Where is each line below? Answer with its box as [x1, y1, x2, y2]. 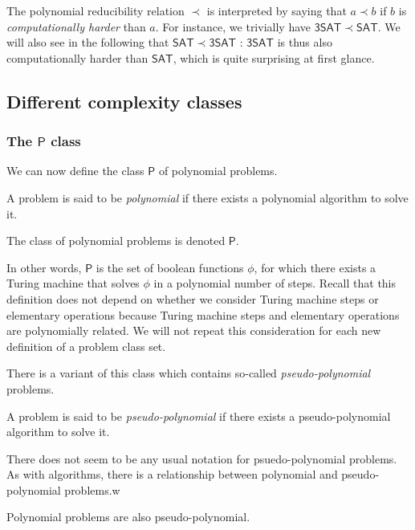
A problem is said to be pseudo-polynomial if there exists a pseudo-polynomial [6, 407, 391, 424]
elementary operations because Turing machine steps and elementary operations [6, 306, 400, 323]
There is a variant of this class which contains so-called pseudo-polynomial [6, 365, 371, 381]
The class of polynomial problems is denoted [6, 232, 226, 249]
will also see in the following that [6, 34, 169, 51]
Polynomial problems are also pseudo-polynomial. [6, 508, 250, 525]
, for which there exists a [254, 259, 376, 275]
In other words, [6, 259, 82, 275]
